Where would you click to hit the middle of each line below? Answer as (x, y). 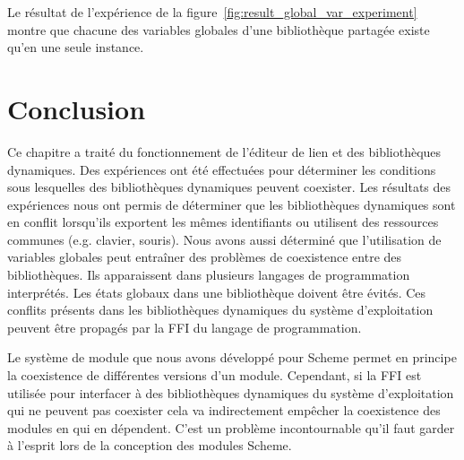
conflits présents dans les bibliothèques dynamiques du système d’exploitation (220, 310)
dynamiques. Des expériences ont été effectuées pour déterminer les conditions (222, 169)
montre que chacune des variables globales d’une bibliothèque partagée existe (219, 29)
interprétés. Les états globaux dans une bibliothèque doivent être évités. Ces (217, 292)
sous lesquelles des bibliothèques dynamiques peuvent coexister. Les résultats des (229, 187)
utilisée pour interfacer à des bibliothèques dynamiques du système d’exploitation (231, 392)
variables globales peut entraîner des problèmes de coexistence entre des (205, 257)
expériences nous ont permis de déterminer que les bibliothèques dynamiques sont (232, 204)
